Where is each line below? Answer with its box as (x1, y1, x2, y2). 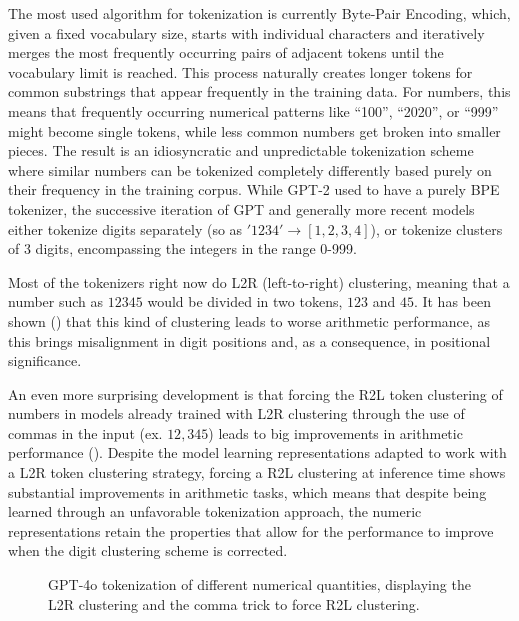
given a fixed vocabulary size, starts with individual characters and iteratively (8, 22, 485, 43)
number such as (8, 291, 104, 312)
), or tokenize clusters (370, 218, 503, 239)
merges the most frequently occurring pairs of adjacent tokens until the (8, 42, 444, 63)
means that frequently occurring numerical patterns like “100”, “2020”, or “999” (8, 100, 499, 121)
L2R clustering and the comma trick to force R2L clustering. (48, 593, 420, 614)
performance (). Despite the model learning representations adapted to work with (8, 442, 507, 463)
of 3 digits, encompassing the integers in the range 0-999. (8, 238, 357, 259)
